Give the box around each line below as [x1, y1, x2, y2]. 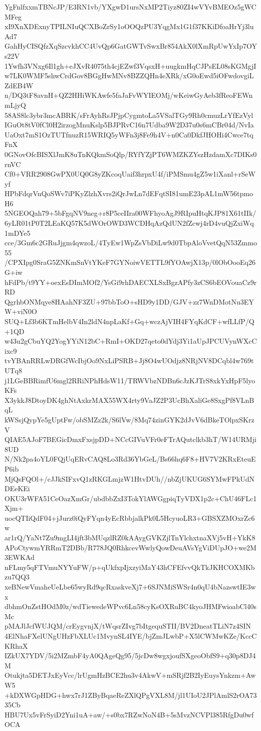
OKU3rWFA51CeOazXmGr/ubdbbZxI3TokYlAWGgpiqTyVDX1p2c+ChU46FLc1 [5, 493, 257, 503]
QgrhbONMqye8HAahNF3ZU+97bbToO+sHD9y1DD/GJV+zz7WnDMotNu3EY [5, 296, 254, 307]
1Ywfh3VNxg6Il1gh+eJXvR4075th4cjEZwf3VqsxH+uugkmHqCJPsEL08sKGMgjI [5, 60, 256, 71]
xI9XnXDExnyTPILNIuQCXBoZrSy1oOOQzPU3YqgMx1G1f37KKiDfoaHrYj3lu [5, 21, 254, 32]
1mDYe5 [5, 227, 31, 238]
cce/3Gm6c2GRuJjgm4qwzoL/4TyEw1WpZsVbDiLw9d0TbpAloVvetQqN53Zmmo [5, 237, 257, 248]
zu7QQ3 [5, 571, 30, 582]
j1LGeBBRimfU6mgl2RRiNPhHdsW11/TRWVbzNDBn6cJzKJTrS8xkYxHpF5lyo [5, 375, 255, 385]
